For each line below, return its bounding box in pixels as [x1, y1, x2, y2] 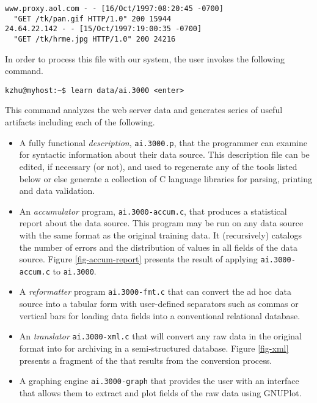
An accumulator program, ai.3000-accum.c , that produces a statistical [19, 204, 287, 217]
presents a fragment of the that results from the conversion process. [19, 353, 272, 366]
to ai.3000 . [53, 264, 97, 277]
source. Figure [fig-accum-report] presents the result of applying [19, 253, 258, 265]
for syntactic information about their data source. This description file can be [19, 148, 310, 161]
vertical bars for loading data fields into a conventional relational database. [19, 309, 301, 322]
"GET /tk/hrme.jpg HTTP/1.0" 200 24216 [13, 34, 176, 43]
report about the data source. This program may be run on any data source [19, 216, 304, 229]
